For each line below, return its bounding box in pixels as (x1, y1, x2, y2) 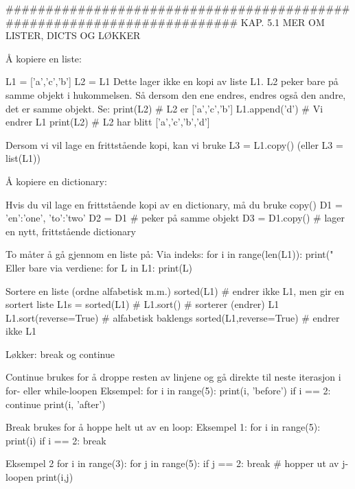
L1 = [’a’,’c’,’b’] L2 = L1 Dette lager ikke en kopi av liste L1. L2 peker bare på (5, 74, 339, 88)
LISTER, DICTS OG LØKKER (5, 28, 141, 43)
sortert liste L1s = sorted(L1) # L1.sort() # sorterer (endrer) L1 (5, 297, 279, 311)
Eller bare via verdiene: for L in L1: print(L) (5, 260, 193, 274)
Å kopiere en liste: (5, 51, 82, 65)
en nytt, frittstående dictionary (5, 224, 136, 238)
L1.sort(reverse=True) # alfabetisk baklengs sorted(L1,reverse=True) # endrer (5, 310, 340, 324)
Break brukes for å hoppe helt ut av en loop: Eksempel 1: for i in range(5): (5, 420, 321, 434)
